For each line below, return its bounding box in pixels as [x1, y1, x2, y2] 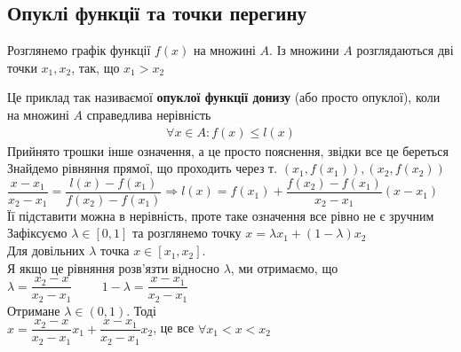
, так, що [71, 58, 120, 76]
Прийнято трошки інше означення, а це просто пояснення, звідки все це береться [7, 141, 449, 160]
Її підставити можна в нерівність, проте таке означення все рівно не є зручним [7, 206, 434, 224]
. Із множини [269, 41, 339, 59]
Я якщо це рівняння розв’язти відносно [7, 258, 220, 277]
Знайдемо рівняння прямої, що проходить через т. [7, 159, 278, 177]
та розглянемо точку [132, 223, 242, 242]
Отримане [7, 301, 60, 319]
